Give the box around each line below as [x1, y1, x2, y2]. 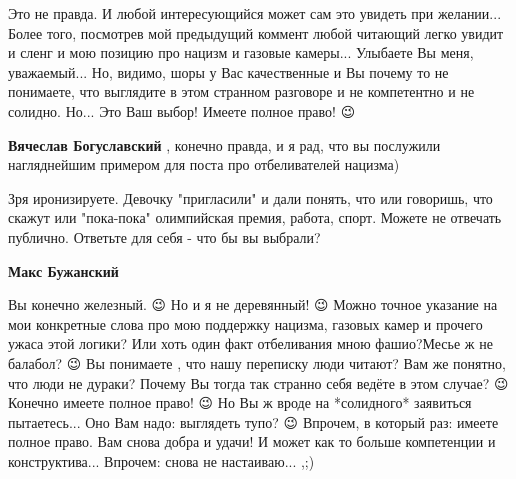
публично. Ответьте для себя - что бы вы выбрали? [8, 226, 321, 247]
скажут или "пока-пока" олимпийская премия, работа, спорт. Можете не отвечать [8, 207, 502, 228]
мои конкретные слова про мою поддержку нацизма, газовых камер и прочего [8, 313, 483, 334]
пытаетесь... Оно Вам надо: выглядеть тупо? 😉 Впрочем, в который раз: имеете [8, 411, 499, 432]
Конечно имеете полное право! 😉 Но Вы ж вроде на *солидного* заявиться [8, 392, 472, 413]
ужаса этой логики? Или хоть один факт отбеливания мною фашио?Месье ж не [8, 333, 493, 354]
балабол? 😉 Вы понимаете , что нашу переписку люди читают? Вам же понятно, [8, 352, 506, 373]
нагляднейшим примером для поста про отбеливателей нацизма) [8, 154, 400, 175]
